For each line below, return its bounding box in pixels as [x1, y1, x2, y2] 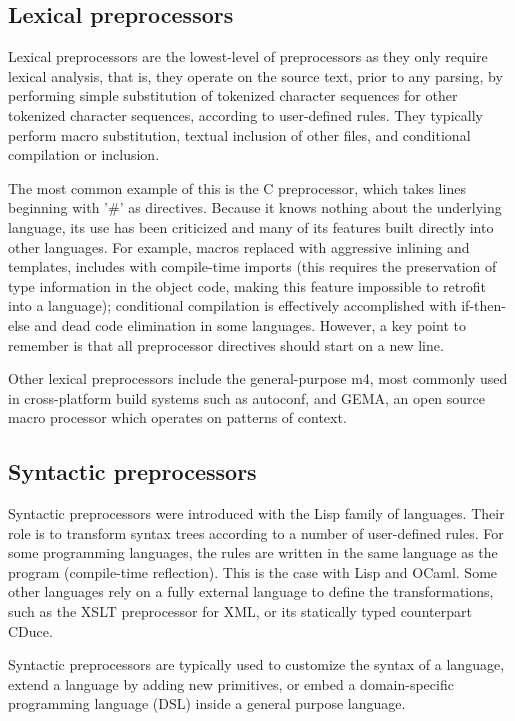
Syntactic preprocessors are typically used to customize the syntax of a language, [8, 654, 505, 675]
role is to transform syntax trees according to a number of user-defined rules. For [8, 522, 504, 543]
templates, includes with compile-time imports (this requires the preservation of [8, 256, 497, 277]
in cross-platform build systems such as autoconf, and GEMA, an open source [8, 387, 486, 408]
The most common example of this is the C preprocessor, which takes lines [8, 177, 466, 198]
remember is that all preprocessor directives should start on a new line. [8, 334, 444, 355]
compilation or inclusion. [8, 144, 160, 165]
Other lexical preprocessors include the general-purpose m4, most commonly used [8, 368, 508, 389]
